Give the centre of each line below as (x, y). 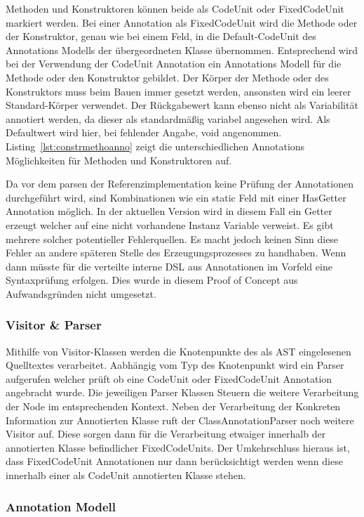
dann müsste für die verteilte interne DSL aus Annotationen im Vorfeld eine (169, 266)
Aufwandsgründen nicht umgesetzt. (81, 293)
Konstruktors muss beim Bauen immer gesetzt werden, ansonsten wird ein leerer (178, 91)
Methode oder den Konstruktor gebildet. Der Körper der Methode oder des (167, 77)
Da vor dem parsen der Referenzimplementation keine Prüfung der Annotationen (180, 184)
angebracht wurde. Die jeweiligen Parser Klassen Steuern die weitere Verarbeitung (182, 392)
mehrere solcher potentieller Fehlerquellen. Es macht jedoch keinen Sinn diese (172, 238)
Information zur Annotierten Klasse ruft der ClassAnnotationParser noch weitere (180, 420)
